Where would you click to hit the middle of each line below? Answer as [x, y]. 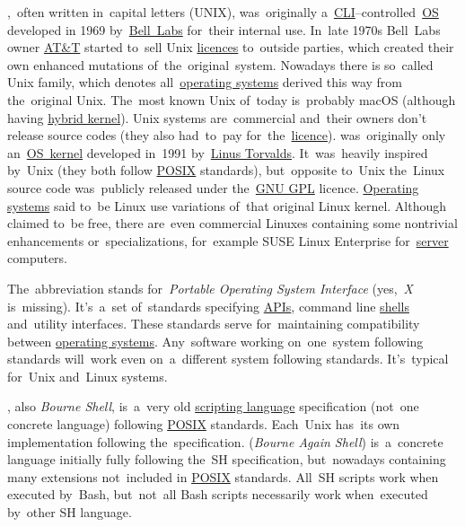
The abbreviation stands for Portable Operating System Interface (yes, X [210, 288]
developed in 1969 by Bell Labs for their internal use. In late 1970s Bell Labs [224, 29]
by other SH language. [70, 512]
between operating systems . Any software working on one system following [215, 341]
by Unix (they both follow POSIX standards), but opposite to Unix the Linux [226, 170]
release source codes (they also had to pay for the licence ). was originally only [227, 135]
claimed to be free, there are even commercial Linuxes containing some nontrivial [232, 223]
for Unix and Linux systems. [88, 376]
